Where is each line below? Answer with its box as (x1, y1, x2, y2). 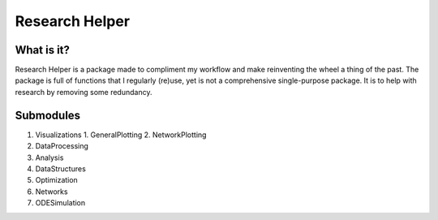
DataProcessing (35, 141, 89, 151)
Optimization (35, 175, 79, 185)
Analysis (35, 153, 64, 162)
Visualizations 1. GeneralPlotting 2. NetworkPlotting (35, 130, 207, 140)
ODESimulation (35, 198, 86, 208)
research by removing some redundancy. (15, 87, 152, 97)
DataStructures (35, 163, 87, 174)
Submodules (15, 108, 81, 122)
